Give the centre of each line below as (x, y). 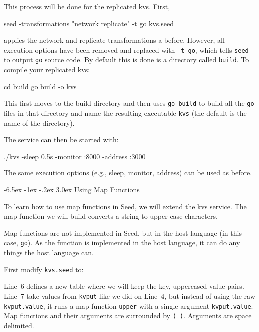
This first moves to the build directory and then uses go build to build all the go (129, 103)
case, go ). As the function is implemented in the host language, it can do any (122, 243)
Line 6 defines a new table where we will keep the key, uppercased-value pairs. (124, 286)
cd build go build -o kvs (40, 86)
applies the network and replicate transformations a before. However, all (114, 40)
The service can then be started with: (61, 139)
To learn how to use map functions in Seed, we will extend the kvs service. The (125, 206)
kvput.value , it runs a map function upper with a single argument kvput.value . (129, 305)
